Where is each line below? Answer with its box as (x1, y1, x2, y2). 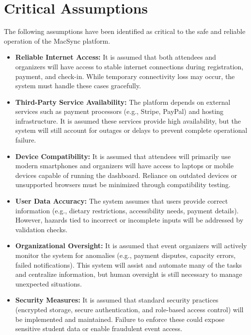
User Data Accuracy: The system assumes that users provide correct (15, 196, 228, 206)
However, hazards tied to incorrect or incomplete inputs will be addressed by (15, 215, 244, 225)
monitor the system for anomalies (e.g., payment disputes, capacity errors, (15, 250, 236, 260)
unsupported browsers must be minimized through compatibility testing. (15, 179, 231, 190)
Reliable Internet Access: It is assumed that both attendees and (15, 52, 216, 62)
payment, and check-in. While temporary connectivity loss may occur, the (15, 71, 235, 81)
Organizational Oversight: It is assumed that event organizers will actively (15, 240, 247, 251)
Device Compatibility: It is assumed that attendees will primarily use (15, 151, 231, 161)
